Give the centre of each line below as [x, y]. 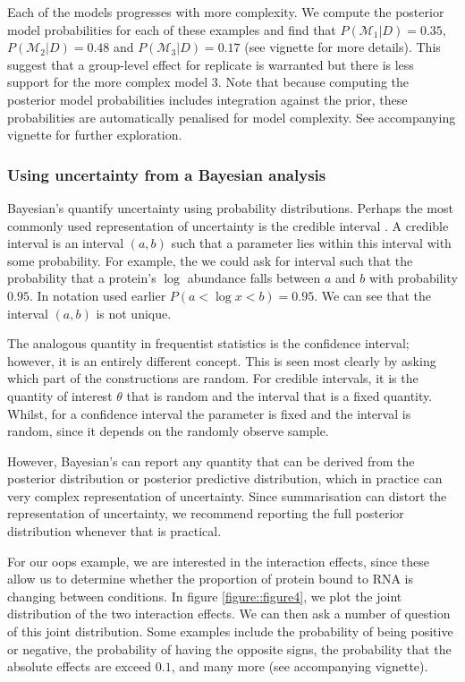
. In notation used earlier [97, 295]
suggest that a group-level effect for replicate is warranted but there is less [211, 64]
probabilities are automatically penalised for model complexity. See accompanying [232, 117]
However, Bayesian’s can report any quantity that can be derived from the [211, 460]
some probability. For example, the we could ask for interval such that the [210, 260]
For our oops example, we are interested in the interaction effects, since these [219, 561]
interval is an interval [66, 243]
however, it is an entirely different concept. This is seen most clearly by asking [222, 360]
